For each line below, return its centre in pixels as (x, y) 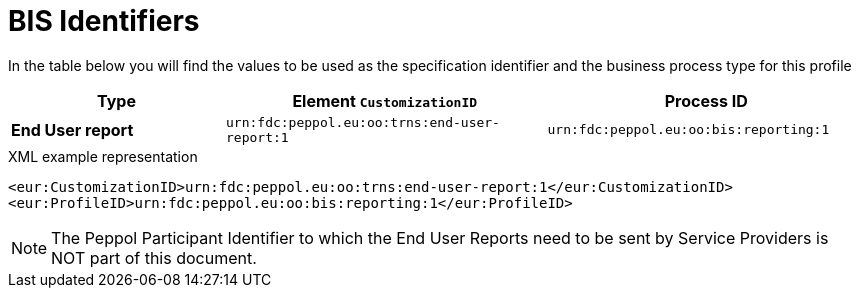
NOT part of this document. (154, 257)
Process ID (706, 100)
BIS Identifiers (104, 21)
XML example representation (103, 156)
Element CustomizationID (385, 100)
